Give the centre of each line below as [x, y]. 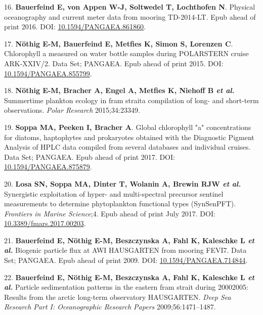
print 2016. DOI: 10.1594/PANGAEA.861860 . [75, 27]
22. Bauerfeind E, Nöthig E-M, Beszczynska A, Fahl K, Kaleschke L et [129, 277]
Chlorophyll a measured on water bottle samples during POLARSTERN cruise [126, 53]
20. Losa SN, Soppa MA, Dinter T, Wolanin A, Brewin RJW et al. [123, 183]
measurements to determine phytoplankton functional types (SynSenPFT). [120, 204]
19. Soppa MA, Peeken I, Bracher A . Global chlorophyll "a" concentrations [128, 127]
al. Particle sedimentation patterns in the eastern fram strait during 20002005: [126, 287]
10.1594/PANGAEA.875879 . [48, 167]
